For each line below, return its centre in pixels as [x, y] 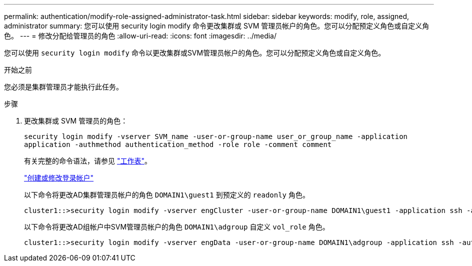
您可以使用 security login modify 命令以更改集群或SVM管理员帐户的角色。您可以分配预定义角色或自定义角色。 [195, 53]
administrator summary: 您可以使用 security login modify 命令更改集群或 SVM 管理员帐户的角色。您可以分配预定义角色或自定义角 [217, 26]
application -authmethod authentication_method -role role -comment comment [178, 144]
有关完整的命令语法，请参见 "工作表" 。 [88, 161]
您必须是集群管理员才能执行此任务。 [63, 87]
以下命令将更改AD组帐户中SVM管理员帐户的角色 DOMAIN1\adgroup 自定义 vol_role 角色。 [177, 227]
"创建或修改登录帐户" [59, 178]
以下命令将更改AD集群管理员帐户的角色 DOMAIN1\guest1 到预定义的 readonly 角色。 [167, 195]
